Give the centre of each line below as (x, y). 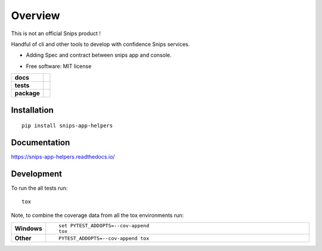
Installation (32, 110)
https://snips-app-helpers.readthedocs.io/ (63, 157)
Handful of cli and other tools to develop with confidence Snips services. (100, 44)
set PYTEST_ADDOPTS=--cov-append (104, 226)
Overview (35, 16)
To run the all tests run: (39, 188)
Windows (28, 228)
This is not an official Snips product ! (56, 33)
